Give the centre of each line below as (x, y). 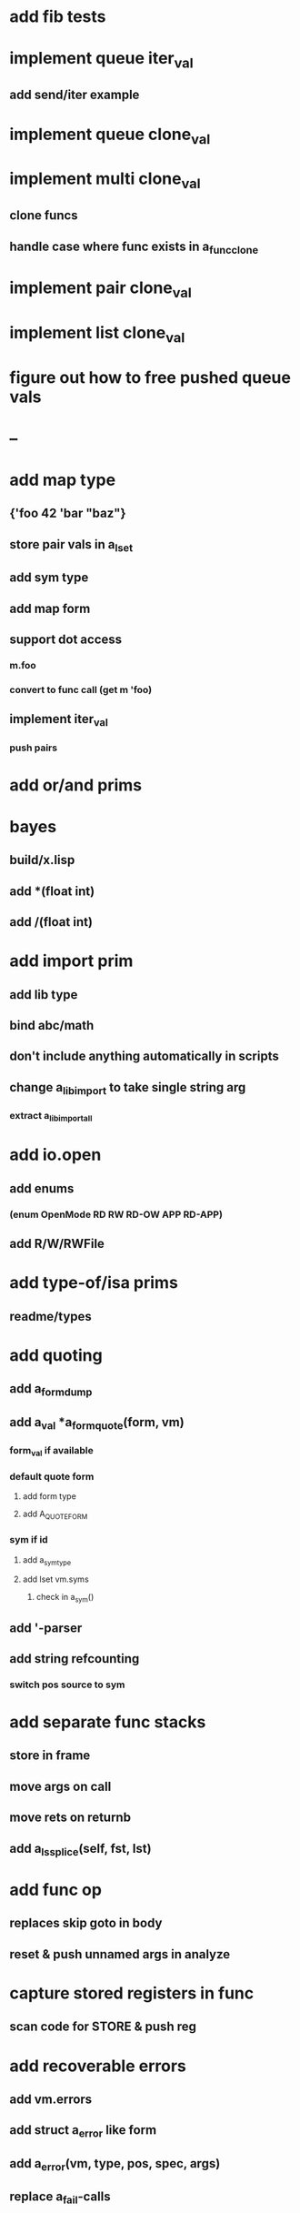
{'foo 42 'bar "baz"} (68, 513)
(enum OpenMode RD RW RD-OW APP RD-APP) (116, 1214)
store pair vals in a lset (71, 545)
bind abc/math (52, 1026)
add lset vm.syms (55, 1579)
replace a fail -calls (60, 2198)
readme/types (51, 1316)
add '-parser (46, 1628)
